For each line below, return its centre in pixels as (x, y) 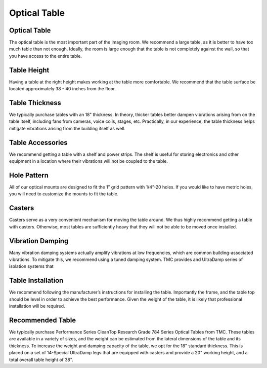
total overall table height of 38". (41, 360)
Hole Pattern (29, 175)
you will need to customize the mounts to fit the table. (64, 194)
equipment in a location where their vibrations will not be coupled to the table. (89, 161)
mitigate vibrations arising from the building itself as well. (67, 128)
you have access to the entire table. (45, 56)
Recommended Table (43, 320)
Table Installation (36, 280)
